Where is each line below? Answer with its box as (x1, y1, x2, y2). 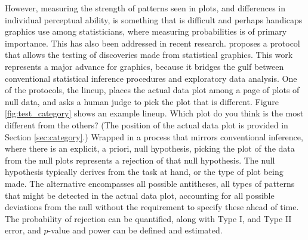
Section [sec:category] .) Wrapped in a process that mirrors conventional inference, (5, 130, 303, 143)
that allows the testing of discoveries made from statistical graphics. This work (5, 48, 293, 61)
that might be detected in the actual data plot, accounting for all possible (5, 189, 275, 201)
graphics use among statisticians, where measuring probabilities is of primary (5, 25, 287, 38)
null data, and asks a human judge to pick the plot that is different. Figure (5, 95, 279, 107)
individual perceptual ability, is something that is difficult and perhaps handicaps (5, 13, 303, 26)
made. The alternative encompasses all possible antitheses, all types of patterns (5, 177, 295, 189)
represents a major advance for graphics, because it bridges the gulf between (5, 60, 284, 72)
